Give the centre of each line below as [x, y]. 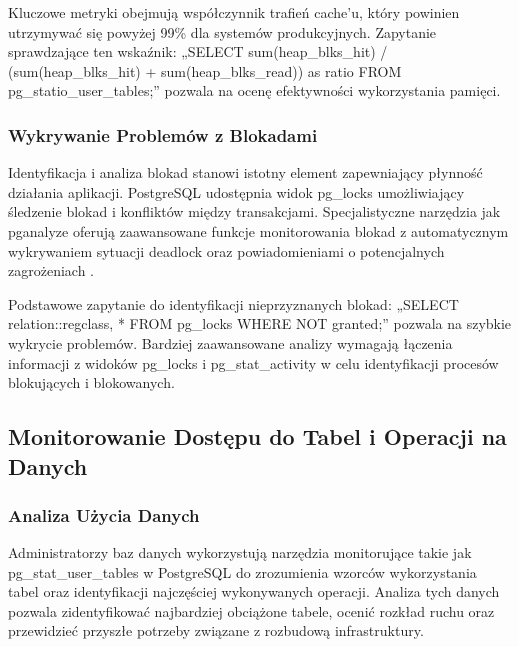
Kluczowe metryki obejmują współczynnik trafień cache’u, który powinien [234, 12]
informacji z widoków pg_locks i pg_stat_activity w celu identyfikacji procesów [253, 362]
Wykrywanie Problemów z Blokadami [163, 134]
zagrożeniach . [51, 270]
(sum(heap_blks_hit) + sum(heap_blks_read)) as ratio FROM [205, 70]
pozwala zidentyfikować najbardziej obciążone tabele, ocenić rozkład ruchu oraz [251, 610]
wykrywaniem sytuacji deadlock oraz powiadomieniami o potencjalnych [226, 250]
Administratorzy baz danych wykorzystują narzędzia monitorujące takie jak [240, 552]
